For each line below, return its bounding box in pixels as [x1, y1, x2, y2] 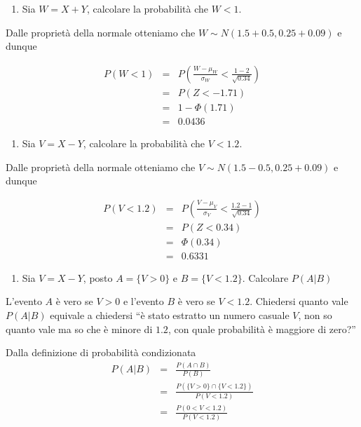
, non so [298, 308, 332, 322]
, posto [83, 270, 113, 285]
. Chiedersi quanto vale [250, 294, 348, 309]
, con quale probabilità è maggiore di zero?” [168, 321, 356, 336]
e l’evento [123, 294, 164, 309]
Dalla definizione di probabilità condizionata [6, 345, 196, 360]
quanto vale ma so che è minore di [6, 321, 153, 336]
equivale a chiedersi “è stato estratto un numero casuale [50, 308, 290, 322]
